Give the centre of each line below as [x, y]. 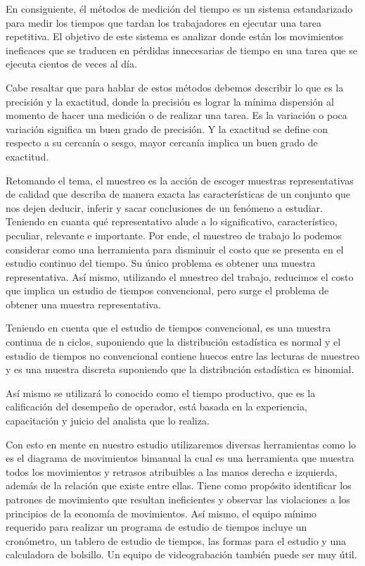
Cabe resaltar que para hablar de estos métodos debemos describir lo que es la [175, 87]
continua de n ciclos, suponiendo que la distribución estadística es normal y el [173, 342]
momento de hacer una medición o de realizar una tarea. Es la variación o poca [177, 115]
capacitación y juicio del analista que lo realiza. [108, 421]
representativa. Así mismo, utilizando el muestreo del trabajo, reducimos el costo [180, 276]
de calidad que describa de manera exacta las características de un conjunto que [178, 194]
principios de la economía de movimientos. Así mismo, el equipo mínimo [161, 513]
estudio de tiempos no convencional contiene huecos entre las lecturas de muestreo [182, 355]
